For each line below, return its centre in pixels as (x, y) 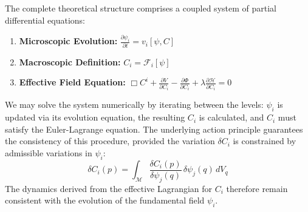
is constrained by (265, 141)
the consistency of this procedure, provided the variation (110, 141)
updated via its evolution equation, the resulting (95, 117)
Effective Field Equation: (72, 82)
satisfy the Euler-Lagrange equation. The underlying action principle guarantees (154, 129)
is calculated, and (231, 117)
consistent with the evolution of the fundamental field (105, 200)
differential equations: (45, 20)
